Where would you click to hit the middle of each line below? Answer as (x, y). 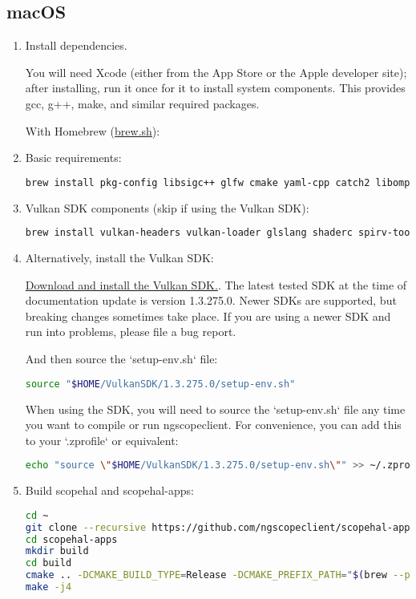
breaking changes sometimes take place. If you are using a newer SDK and (208, 316)
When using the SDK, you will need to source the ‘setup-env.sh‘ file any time (215, 409)
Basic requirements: (73, 158)
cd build (48, 563)
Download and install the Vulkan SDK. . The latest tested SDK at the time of (216, 284)
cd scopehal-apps (71, 539)
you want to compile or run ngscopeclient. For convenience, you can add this (213, 425)
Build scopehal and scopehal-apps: (109, 490)
